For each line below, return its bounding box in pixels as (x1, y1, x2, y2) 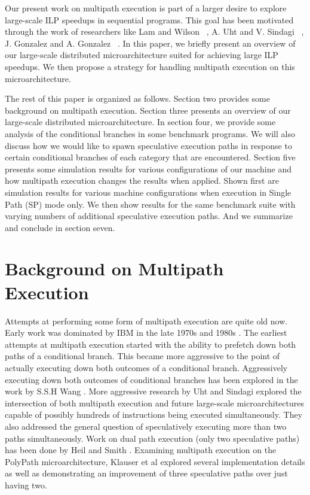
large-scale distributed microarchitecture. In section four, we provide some (5, 116, 276, 128)
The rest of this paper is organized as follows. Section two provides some (5, 92, 270, 105)
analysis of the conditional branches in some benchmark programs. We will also (5, 127, 295, 139)
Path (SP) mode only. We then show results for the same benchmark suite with (5, 198, 296, 210)
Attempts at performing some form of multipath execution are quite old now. (5, 314, 288, 327)
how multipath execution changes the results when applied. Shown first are (5, 174, 279, 187)
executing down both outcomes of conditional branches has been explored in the (5, 373, 298, 385)
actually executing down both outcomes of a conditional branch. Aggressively (5, 361, 288, 373)
